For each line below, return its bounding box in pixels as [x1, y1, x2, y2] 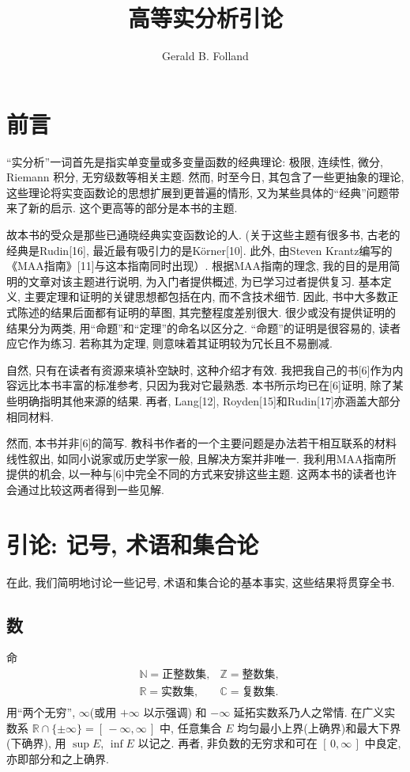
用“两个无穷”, [6, 704, 76, 721]
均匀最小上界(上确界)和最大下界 [237, 719, 401, 736]
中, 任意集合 [160, 719, 222, 736]
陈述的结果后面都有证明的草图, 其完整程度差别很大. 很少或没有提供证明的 [17, 304, 397, 320]
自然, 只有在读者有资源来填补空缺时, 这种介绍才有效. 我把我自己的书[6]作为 [6, 361, 393, 378]
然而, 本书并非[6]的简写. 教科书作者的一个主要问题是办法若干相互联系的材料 [6, 435, 397, 451]
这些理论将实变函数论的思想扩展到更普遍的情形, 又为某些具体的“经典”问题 [6, 184, 389, 200]
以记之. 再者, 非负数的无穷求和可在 [137, 735, 318, 751]
